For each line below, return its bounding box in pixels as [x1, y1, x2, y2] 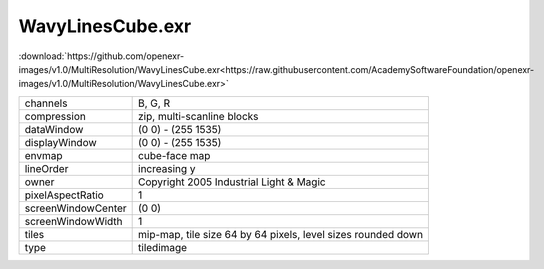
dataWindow [24, 122, 84, 136]
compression [24, 109, 87, 123]
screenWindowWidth [24, 214, 124, 228]
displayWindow [24, 135, 97, 149]
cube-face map [138, 148, 211, 162]
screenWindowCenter [24, 201, 127, 215]
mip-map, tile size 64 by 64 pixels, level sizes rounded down [138, 227, 424, 241]
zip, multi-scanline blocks [138, 109, 259, 123]
